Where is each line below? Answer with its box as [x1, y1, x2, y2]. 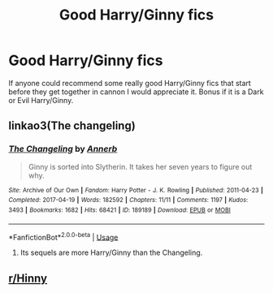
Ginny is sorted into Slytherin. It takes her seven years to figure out [28, 162, 253, 171]
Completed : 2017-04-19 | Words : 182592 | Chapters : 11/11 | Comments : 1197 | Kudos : [8, 196, 249, 205]
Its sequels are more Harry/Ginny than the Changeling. [19, 248, 203, 257]
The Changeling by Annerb [8, 144, 118, 155]
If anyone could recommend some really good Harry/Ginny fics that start [8, 78, 252, 88]
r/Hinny [8, 271, 47, 285]
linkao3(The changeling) [8, 119, 136, 133]
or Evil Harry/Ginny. [8, 95, 74, 105]
